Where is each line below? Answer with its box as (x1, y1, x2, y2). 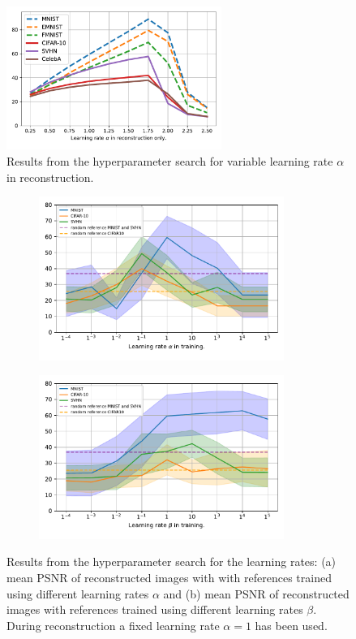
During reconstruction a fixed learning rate (6, 616, 220, 633)
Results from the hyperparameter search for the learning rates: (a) (6, 553, 337, 570)
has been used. (255, 616, 328, 633)
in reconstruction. (6, 168, 94, 185)
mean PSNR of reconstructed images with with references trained (6, 569, 332, 586)
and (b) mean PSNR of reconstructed (163, 585, 350, 602)
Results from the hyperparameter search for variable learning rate (6, 152, 333, 169)
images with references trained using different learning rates (6, 601, 303, 618)
